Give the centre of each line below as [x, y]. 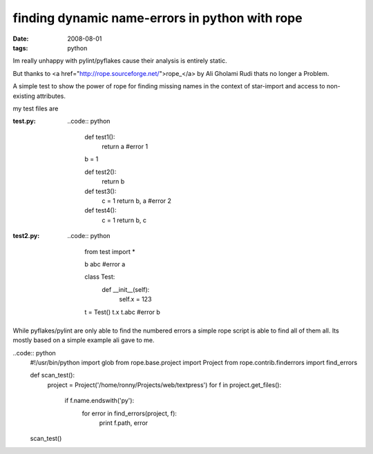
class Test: [100, 277]
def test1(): [100, 137]
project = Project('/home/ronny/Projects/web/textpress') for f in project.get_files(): [164, 385]
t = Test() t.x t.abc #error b [122, 312]
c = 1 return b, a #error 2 [137, 201]
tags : [20, 48]
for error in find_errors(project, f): [130, 413]
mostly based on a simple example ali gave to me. [84, 340]
